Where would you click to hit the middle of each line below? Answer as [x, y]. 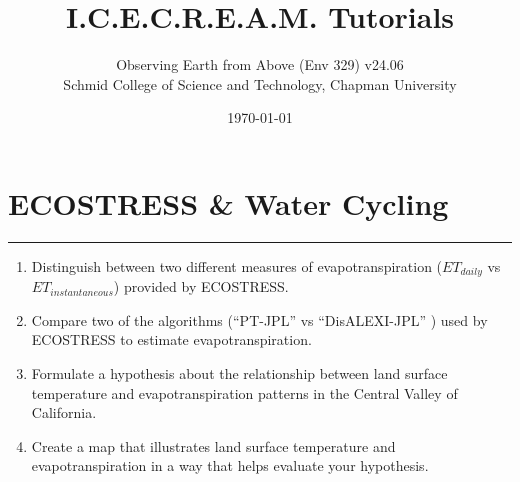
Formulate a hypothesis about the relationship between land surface [239, 373]
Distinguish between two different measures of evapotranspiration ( [237, 265]
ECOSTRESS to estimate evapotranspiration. [171, 339]
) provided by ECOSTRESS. [201, 286]
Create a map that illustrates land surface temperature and [213, 445]
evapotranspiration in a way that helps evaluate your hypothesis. [230, 465]
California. [64, 412]
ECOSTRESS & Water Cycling [228, 202]
